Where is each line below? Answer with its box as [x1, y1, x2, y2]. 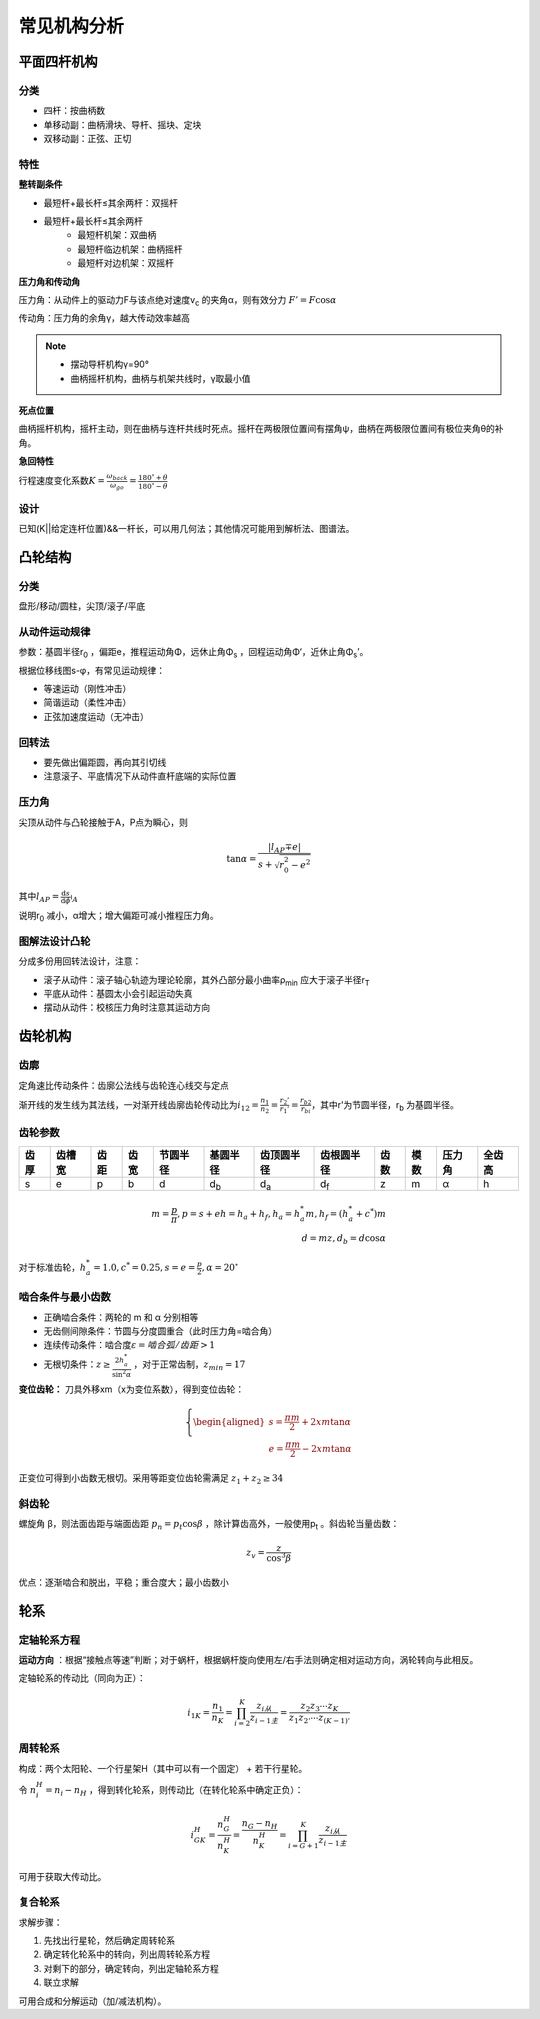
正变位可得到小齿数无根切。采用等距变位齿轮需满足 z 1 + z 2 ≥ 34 [18, 1472, 284, 1486]
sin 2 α [111, 1368, 132, 1379]
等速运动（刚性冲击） [43, 683, 132, 695]
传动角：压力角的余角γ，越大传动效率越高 [18, 312, 190, 324]
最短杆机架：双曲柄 [77, 229, 157, 241]
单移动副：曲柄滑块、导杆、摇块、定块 [43, 118, 202, 130]
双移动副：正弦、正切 [43, 133, 132, 145]
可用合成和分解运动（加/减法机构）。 [18, 1995, 167, 2007]
